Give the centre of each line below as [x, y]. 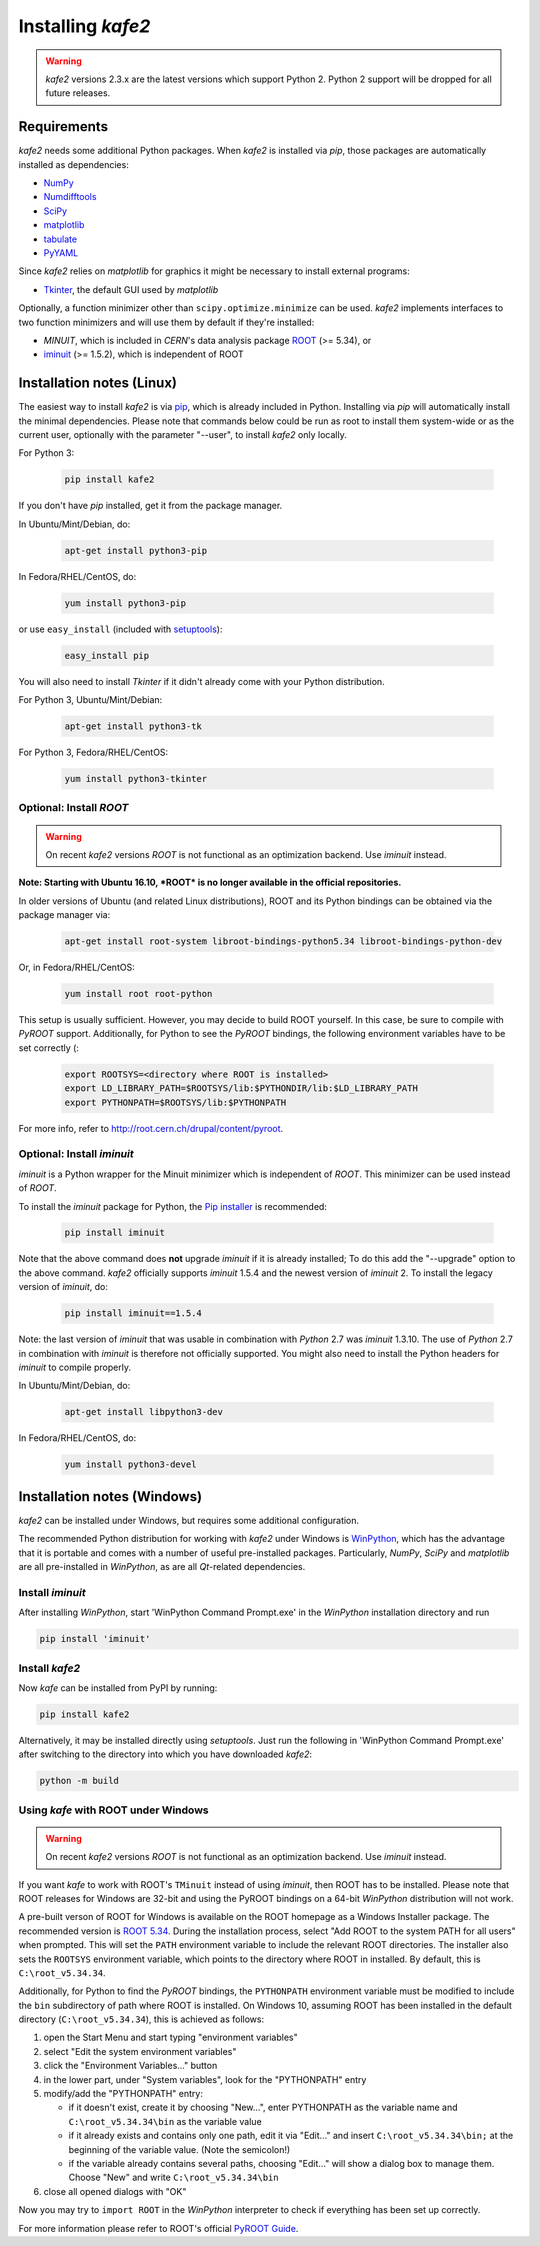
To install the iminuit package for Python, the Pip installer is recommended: [172, 1206]
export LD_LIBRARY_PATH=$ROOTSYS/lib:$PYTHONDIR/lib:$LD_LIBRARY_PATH [241, 1088]
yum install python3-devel [130, 1464]
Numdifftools [70, 197]
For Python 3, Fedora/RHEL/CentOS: [93, 752]
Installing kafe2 [84, 26]
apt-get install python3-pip [136, 550]
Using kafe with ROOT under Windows [113, 1810]
